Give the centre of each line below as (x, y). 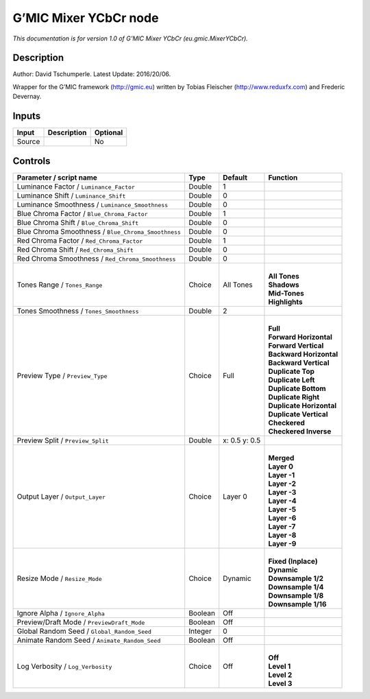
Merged (281, 458)
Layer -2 (282, 484)
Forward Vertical (296, 345)
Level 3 (280, 683)
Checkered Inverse (300, 431)
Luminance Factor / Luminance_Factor (76, 187)
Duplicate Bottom (297, 388)
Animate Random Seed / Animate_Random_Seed (89, 640)
